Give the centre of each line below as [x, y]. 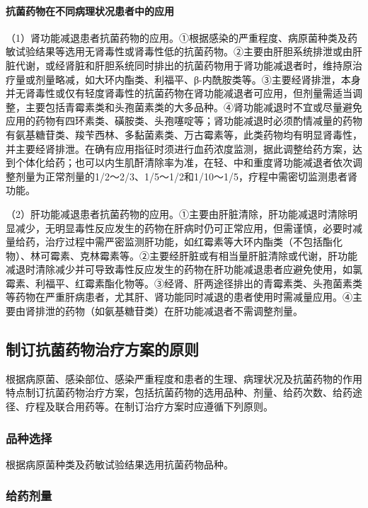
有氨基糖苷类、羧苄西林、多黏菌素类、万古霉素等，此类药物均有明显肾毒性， [184, 134]
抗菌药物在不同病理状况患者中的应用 [90, 10]
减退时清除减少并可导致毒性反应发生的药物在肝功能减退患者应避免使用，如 [179, 269]
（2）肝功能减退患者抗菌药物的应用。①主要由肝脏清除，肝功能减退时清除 [177, 213]
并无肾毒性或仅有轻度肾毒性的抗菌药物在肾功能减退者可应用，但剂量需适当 [179, 93]
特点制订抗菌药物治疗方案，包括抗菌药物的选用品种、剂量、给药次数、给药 [179, 392]
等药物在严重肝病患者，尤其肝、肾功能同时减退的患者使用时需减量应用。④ [179, 297]
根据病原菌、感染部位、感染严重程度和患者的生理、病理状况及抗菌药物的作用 [184, 378]
